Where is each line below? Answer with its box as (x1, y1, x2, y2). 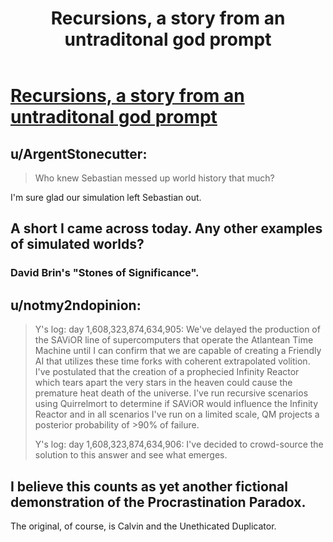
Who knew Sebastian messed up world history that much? (34, 172, 275, 184)
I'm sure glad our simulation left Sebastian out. (10, 192, 202, 203)
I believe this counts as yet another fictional (10, 478, 288, 495)
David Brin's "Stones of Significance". (10, 266, 200, 280)
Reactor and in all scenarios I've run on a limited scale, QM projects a (34, 408, 320, 421)
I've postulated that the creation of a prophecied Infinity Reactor (34, 366, 300, 378)
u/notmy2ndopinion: (10, 297, 142, 314)
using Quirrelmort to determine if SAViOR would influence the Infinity (34, 398, 319, 410)
